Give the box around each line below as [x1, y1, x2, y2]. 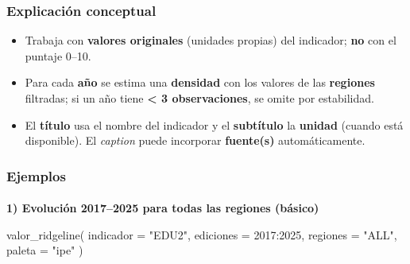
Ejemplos [6, 165, 66, 185]
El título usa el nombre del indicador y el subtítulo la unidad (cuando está [25, 116, 404, 133]
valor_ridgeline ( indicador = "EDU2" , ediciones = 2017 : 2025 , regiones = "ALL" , [6, 226, 397, 243]
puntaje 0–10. [25, 47, 91, 64]
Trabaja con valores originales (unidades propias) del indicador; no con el [25, 32, 396, 49]
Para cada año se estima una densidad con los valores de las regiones [25, 74, 375, 91]
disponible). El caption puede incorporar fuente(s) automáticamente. [25, 132, 366, 149]
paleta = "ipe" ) [6, 242, 83, 258]
